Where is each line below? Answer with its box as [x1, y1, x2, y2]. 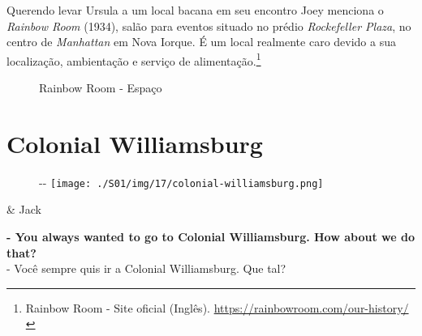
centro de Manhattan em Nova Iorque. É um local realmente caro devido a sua [6, 33, 396, 50]
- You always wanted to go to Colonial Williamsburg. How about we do [6, 228, 415, 245]
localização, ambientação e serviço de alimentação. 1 [6, 49, 261, 69]
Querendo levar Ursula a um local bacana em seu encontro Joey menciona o [6, 2, 384, 18]
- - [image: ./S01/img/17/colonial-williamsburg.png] [39, 173, 324, 190]
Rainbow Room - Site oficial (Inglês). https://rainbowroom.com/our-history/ [25, 299, 409, 316]
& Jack [6, 201, 41, 218]
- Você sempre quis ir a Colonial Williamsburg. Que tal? [6, 260, 286, 277]
